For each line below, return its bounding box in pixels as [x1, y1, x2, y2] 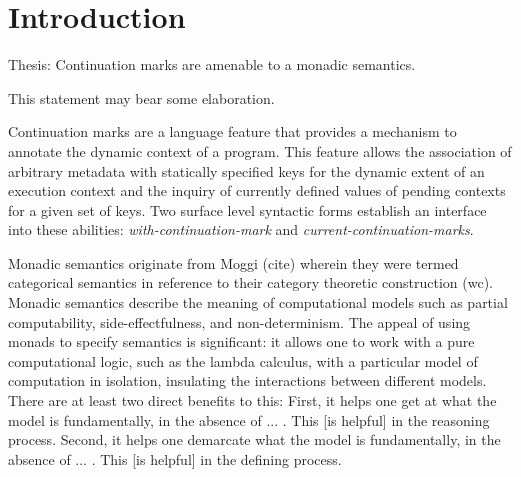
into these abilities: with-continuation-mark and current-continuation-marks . [8, 219, 474, 240]
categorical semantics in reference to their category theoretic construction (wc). [8, 272, 494, 293]
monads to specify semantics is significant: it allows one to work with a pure [8, 331, 475, 352]
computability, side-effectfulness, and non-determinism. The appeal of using [8, 311, 471, 332]
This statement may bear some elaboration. [8, 87, 275, 108]
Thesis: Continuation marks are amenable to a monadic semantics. [8, 54, 416, 75]
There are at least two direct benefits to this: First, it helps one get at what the [8, 390, 497, 411]
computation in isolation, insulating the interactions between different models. [8, 370, 487, 391]
